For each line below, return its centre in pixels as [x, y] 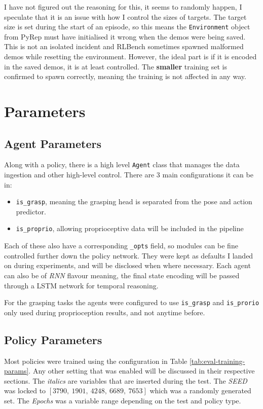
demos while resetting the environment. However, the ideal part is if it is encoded [130, 57]
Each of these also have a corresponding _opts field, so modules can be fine [121, 246]
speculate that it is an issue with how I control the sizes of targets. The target [125, 16]
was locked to [25, 391]
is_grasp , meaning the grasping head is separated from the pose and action [134, 201]
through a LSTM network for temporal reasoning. [81, 285]
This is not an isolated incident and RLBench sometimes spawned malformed [124, 46]
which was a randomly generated [200, 391]
